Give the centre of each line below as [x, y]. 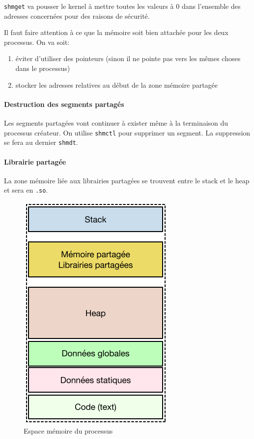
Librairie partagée [35, 161]
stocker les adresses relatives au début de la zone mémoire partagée [117, 84]
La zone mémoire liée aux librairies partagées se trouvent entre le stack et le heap [127, 180]
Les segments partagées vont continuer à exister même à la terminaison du [116, 123]
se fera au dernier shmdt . [41, 142]
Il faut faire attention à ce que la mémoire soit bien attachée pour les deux [116, 32]
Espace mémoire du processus [68, 430]
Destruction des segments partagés [64, 104]
